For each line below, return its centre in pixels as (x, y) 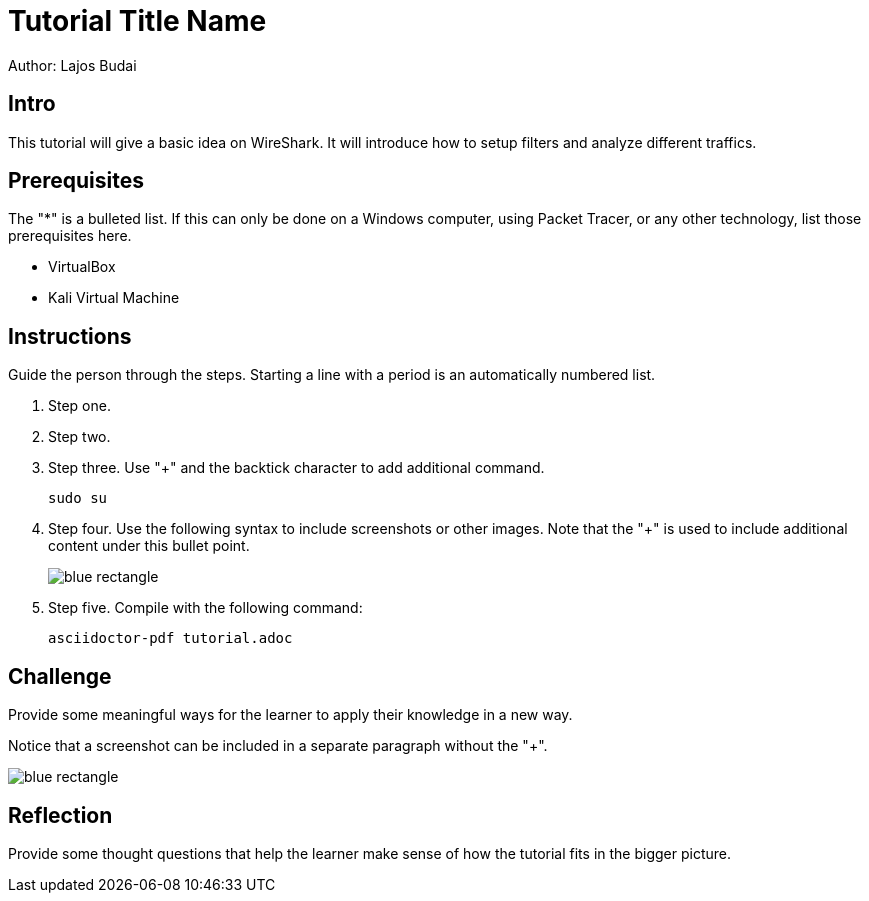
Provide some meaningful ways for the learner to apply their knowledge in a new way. (290, 715)
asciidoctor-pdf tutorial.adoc (170, 638)
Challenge (60, 676)
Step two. (79, 437)
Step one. (79, 406)
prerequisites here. (70, 236)
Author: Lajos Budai (72, 65)
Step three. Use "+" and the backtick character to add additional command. (296, 468)
